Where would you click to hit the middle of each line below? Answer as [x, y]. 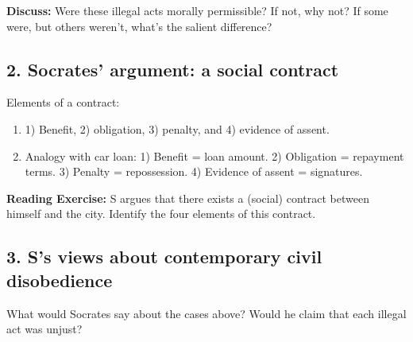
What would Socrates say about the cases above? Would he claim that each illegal [206, 313]
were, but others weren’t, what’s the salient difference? [139, 26]
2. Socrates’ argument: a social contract [173, 69]
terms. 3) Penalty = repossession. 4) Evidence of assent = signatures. [194, 171]
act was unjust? [44, 329]
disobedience [60, 280]
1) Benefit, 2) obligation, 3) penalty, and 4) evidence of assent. [177, 128]
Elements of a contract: [63, 102]
